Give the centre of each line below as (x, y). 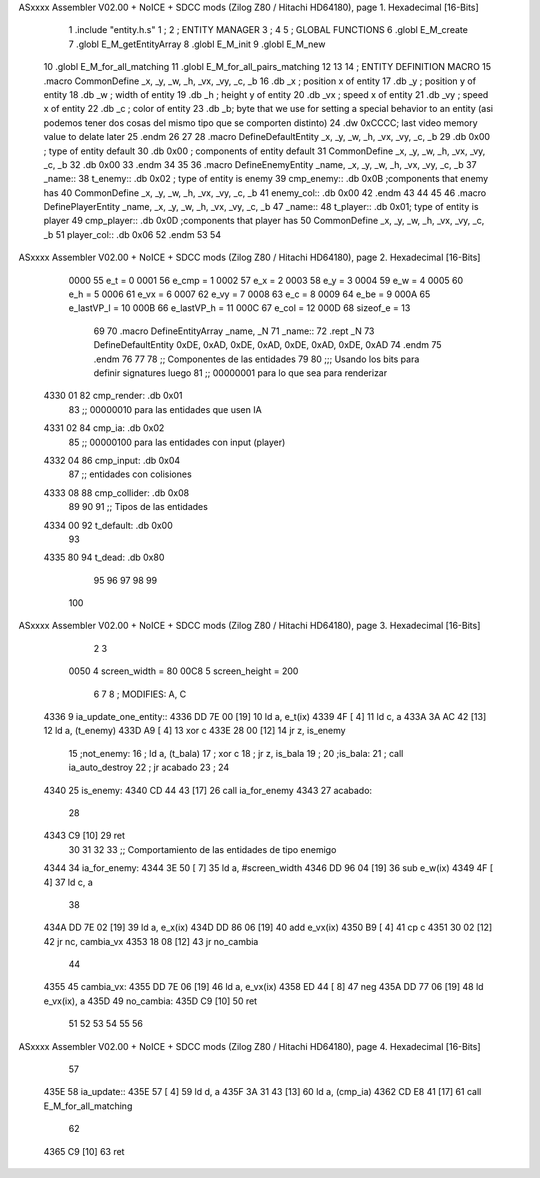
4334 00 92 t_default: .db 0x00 (108, 525)
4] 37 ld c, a (68, 882)
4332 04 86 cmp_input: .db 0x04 (112, 460)
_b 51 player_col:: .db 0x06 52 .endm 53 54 (132, 234)
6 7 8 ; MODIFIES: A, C (140, 694)
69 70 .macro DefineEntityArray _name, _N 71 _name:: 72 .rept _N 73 (234, 331)
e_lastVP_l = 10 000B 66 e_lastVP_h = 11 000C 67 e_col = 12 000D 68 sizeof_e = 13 (239, 308)
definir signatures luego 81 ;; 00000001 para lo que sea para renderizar (240, 372)
